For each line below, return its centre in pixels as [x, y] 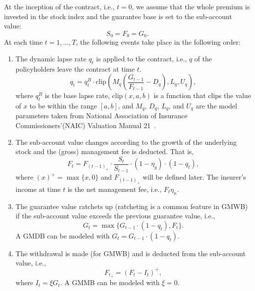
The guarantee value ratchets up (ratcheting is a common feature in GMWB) [132, 206]
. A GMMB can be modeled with [110, 282]
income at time [38, 189]
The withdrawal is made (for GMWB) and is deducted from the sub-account [130, 253]
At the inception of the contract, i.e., [59, 6]
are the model [217, 106]
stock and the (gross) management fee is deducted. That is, [105, 151]
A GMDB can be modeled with [63, 235]
